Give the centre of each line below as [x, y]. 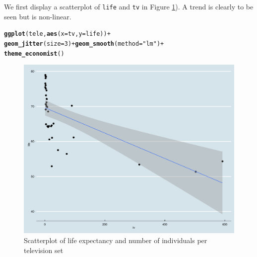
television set [44, 250]
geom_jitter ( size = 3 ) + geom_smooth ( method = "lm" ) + [84, 43]
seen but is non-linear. [38, 16]
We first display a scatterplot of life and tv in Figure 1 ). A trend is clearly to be [129, 6]
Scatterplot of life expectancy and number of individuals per [116, 240]
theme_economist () [34, 53]
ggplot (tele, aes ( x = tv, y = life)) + [57, 34]
